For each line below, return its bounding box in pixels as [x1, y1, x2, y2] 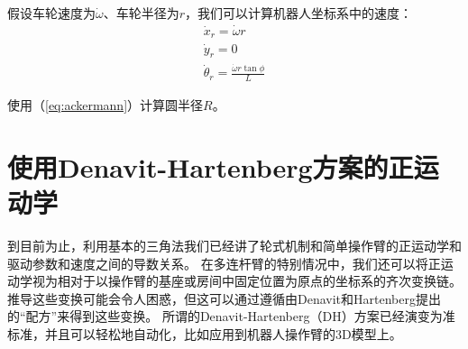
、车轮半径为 [103, 4, 179, 22]
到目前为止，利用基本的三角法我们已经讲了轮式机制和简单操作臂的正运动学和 [7, 235, 462, 254]
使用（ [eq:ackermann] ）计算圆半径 [7, 96, 204, 115]
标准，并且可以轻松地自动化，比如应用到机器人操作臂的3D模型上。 [7, 324, 402, 343]
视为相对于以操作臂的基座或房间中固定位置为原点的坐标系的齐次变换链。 [32, 271, 462, 290]
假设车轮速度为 [7, 4, 96, 22]
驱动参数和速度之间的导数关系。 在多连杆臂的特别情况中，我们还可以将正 [7, 253, 441, 272]
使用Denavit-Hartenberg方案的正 [7, 148, 414, 185]
